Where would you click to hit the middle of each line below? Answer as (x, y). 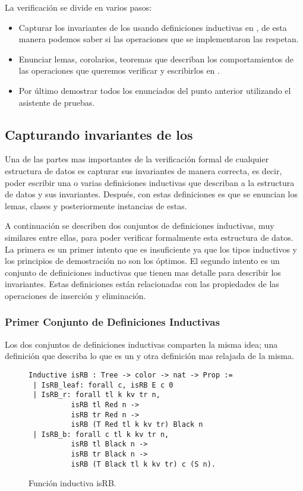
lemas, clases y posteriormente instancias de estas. (96, 205)
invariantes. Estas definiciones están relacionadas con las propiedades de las (142, 284)
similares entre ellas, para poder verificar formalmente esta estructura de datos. (149, 237)
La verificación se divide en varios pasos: (78, 7)
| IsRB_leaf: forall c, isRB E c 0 (103, 385)
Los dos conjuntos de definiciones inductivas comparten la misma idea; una (141, 344)
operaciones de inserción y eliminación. (75, 295)
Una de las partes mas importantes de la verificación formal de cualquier (137, 159)
